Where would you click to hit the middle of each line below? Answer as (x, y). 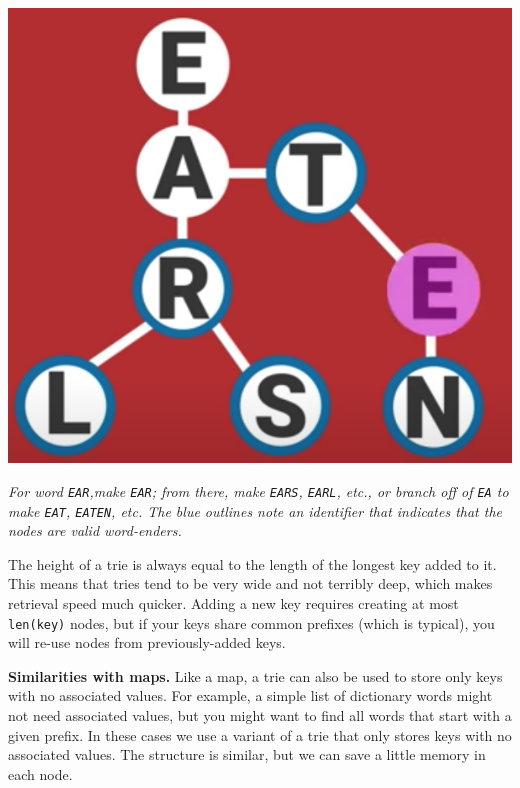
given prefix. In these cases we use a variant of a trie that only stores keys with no (260, 734)
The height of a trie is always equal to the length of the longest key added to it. (252, 563)
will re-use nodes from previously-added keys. (147, 642)
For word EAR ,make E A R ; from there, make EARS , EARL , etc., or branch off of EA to (258, 490)
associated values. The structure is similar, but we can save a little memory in (247, 754)
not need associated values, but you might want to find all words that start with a (260, 714)
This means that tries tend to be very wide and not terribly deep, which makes (250, 583)
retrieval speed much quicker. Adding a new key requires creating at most (233, 602)
